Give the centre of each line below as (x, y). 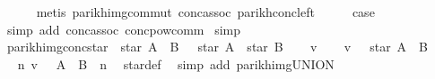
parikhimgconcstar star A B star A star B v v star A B (217, 47)
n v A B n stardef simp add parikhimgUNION (176, 63)
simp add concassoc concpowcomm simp (124, 29)
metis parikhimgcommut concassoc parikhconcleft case (205, 12)
